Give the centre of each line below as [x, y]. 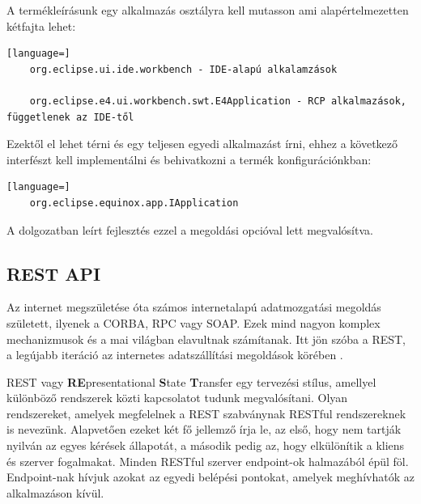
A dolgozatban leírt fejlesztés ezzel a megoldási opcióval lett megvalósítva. [190, 229]
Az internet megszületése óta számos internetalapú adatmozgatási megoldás [194, 307]
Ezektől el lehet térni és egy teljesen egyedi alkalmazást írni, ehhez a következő [202, 144]
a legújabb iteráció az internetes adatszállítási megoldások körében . [175, 355]
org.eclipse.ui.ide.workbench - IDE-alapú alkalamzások [183, 69]
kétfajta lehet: [41, 25]
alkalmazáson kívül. [55, 492]
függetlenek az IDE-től [70, 117]
